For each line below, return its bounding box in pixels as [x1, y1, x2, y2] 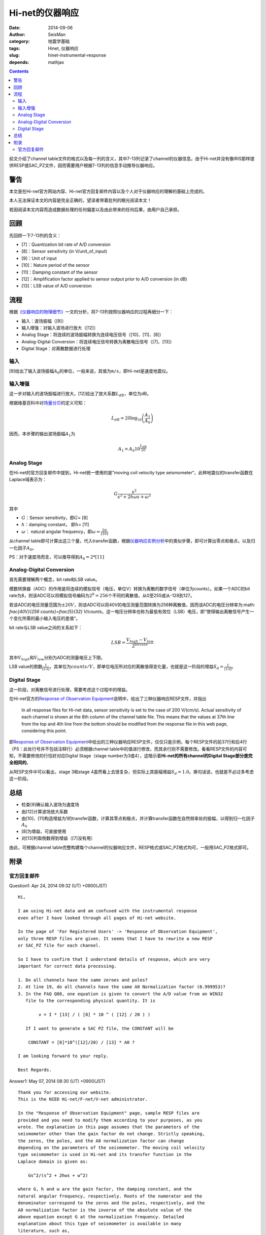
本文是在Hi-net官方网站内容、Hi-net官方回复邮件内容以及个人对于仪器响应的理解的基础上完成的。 [9, 188, 207, 194]
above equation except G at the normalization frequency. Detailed [18, 1214, 184, 1220]
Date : [9, 25, 21, 31]
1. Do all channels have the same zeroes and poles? [18, 977, 148, 983]
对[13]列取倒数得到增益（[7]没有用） [21, 835, 96, 841]
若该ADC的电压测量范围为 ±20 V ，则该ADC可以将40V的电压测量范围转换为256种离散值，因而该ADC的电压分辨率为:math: [9, 602, 256, 608]
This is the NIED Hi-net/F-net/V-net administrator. [18, 1097, 148, 1102]
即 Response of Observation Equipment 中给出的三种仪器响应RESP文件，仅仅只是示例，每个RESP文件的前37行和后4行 [9, 739, 247, 745]
